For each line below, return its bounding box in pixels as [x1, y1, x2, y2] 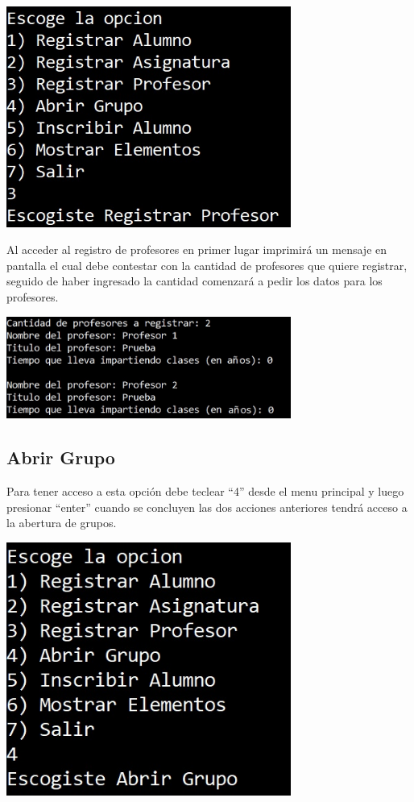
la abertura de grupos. [6, 514, 117, 531]
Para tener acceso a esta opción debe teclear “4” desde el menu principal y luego [6, 482, 404, 499]
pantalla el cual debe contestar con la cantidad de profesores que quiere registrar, [6, 256, 408, 273]
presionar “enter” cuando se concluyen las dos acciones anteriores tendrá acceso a [6, 498, 408, 515]
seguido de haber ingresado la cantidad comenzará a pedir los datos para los [6, 272, 383, 289]
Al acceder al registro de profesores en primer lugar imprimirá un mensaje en [6, 241, 387, 258]
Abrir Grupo [6, 445, 115, 470]
